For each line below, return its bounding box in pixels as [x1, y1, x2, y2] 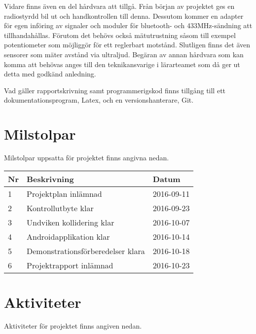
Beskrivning [26, 173, 74, 185]
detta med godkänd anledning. [4, 69, 96, 79]
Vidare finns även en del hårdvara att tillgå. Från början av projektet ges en [4, 1, 235, 11]
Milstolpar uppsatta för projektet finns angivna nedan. [4, 152, 169, 163]
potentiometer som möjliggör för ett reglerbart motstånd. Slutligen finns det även [4, 39, 251, 50]
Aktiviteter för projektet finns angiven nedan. [4, 320, 142, 331]
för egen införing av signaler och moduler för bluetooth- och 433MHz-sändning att [4, 20, 253, 31]
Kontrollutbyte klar [26, 202, 94, 214]
